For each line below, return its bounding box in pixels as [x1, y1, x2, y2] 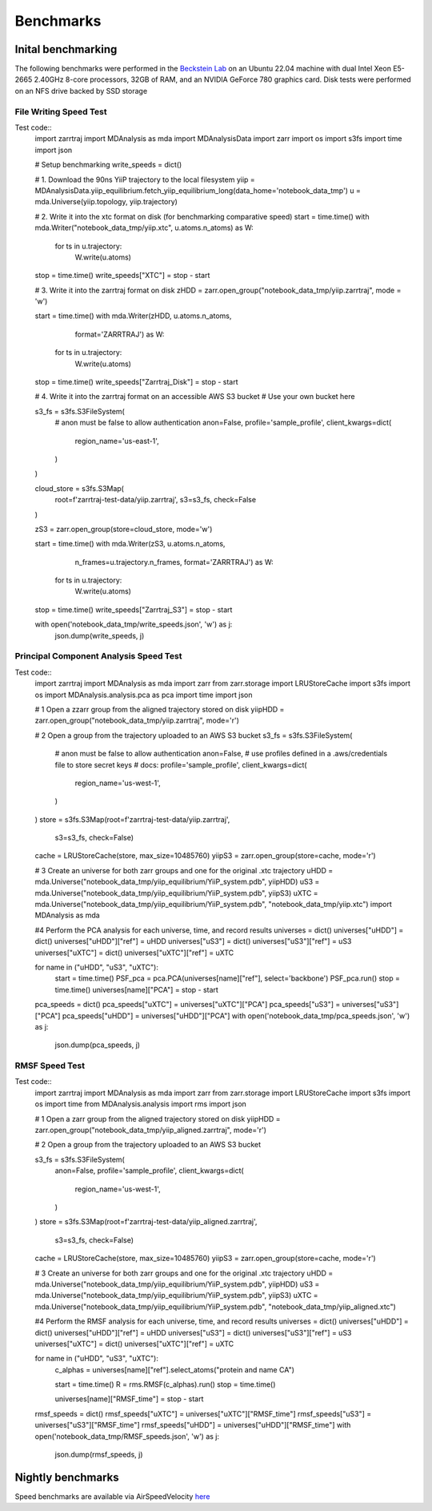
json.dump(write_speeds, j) [54, 631, 145, 640]
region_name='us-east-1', [74, 436, 159, 445]
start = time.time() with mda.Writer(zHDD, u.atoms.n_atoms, [34, 311, 232, 320]
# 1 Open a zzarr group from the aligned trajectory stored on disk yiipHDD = [34, 704, 285, 714]
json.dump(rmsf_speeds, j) [54, 1450, 143, 1460]
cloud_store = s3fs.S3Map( [34, 483, 124, 493]
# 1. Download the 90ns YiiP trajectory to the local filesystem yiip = [34, 175, 255, 184]
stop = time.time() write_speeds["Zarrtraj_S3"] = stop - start [34, 605, 233, 614]
